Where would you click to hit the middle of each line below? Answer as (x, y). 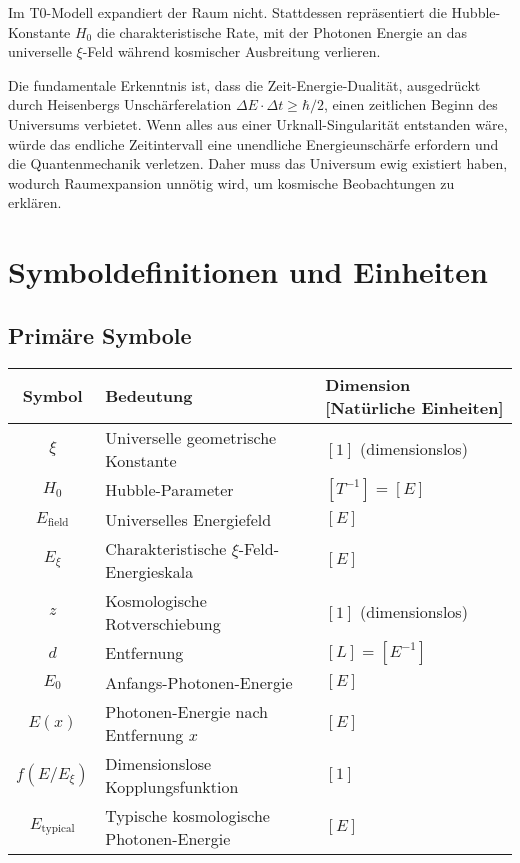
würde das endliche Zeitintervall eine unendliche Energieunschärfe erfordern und (253, 143)
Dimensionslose (158, 763)
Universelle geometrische (191, 437)
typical (58, 829)
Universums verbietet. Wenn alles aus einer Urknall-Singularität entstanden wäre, (258, 123)
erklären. (35, 202)
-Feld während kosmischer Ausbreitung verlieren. (231, 51)
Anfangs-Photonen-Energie (199, 682)
